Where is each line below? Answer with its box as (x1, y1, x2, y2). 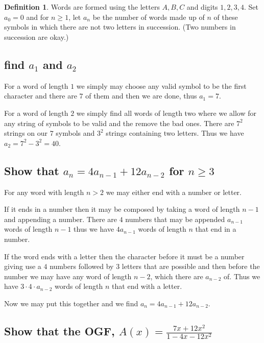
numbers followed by (50, 261, 114, 272)
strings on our (4, 128, 48, 138)
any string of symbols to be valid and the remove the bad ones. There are (4, 117, 234, 128)
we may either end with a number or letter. (106, 186, 242, 197)
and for (26, 11, 49, 22)
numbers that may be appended (125, 213, 225, 224)
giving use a (4, 261, 41, 272)
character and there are (4, 90, 77, 101)
